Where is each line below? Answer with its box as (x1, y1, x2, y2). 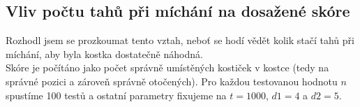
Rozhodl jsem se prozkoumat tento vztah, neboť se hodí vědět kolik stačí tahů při (6, 33, 354, 48)
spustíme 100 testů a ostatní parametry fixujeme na (6, 87, 227, 102)
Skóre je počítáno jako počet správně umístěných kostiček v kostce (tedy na (6, 60, 329, 75)
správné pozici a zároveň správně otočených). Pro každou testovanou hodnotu (6, 73, 338, 88)
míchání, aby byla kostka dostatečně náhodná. (6, 46, 203, 61)
